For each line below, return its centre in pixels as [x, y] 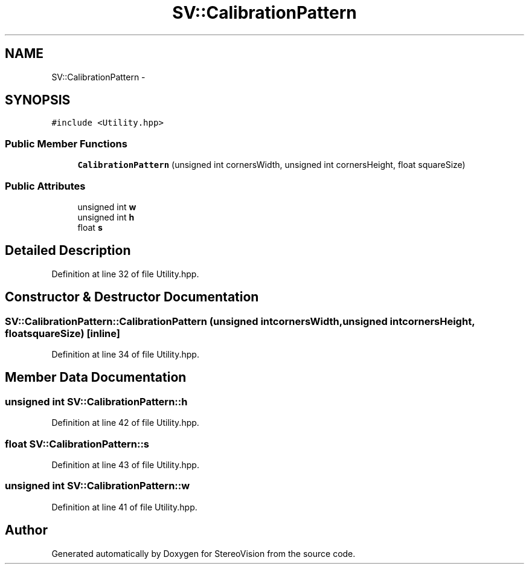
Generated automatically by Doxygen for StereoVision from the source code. [204, 553]
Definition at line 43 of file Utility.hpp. [125, 465]
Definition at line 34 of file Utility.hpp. [125, 354]
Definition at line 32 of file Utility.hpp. [125, 274]
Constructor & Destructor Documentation [132, 297]
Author [26, 530]
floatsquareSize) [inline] [63, 333]
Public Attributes [45, 186]
